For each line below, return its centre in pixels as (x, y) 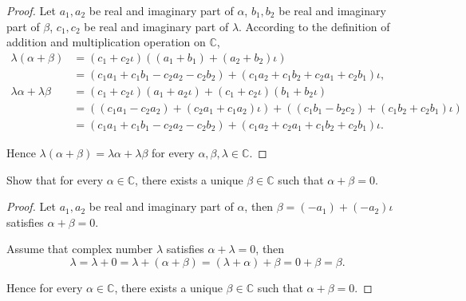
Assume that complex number (80, 249)
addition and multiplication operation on (106, 42)
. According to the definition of (314, 26)
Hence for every (45, 287)
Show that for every (55, 179)
